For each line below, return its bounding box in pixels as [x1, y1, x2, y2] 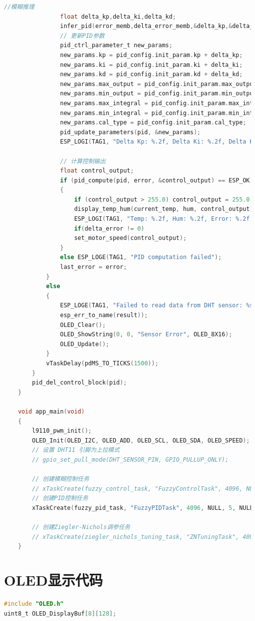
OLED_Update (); [60, 340, 109, 348]
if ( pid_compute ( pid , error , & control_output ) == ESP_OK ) [60, 177, 254, 184]
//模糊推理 [4, 3, 34, 10]
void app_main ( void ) [18, 408, 85, 415]
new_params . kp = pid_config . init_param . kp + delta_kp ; [60, 51, 243, 59]
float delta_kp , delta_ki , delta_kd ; [60, 13, 176, 20]
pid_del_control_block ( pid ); [32, 379, 127, 386]
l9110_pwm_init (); [32, 427, 92, 435]
